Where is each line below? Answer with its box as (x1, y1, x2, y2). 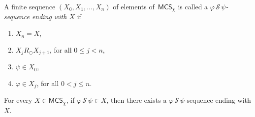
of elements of (113, 1, 155, 11)
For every (4, 95, 32, 105)
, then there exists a (106, 95, 167, 105)
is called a (178, 1, 208, 11)
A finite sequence (4, 1, 56, 11)
